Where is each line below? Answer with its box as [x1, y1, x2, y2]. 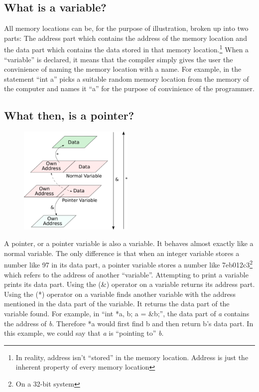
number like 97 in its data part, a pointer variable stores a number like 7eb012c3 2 [4, 258, 253, 269]
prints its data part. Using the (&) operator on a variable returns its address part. [4, 279, 255, 289]
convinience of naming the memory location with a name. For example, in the [4, 64, 242, 74]
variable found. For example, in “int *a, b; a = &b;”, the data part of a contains [4, 308, 250, 318]
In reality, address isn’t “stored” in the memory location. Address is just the [15, 352, 249, 362]
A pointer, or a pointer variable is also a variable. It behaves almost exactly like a [4, 238, 254, 249]
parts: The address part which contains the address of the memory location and [4, 32, 247, 43]
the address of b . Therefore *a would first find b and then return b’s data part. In [4, 318, 254, 328]
